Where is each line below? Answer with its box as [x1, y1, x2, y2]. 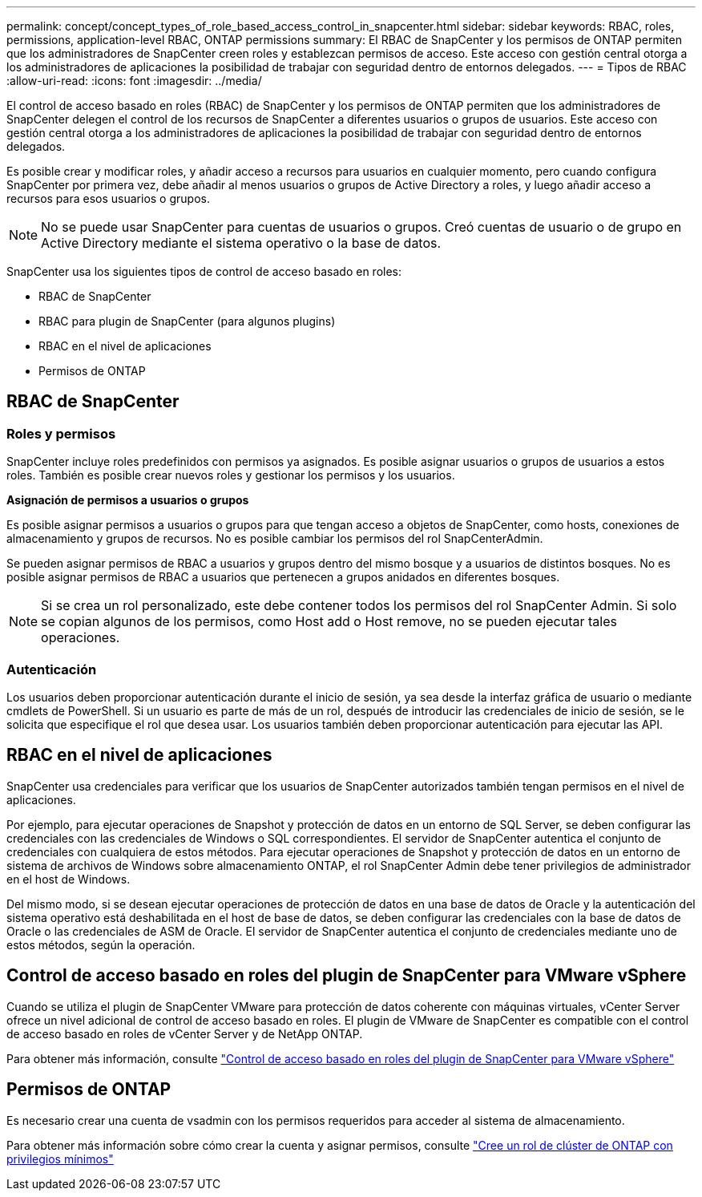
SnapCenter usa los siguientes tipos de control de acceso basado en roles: [6, 265, 402, 278]
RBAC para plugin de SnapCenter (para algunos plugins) [38, 314, 336, 328]
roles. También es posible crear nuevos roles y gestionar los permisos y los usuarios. [6, 468, 455, 483]
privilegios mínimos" [6, 1151, 114, 1166]
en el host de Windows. [6, 871, 131, 886]
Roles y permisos [6, 425, 116, 442]
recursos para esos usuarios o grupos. [6, 192, 210, 205]
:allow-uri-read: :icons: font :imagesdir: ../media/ [6, 74, 262, 87]
